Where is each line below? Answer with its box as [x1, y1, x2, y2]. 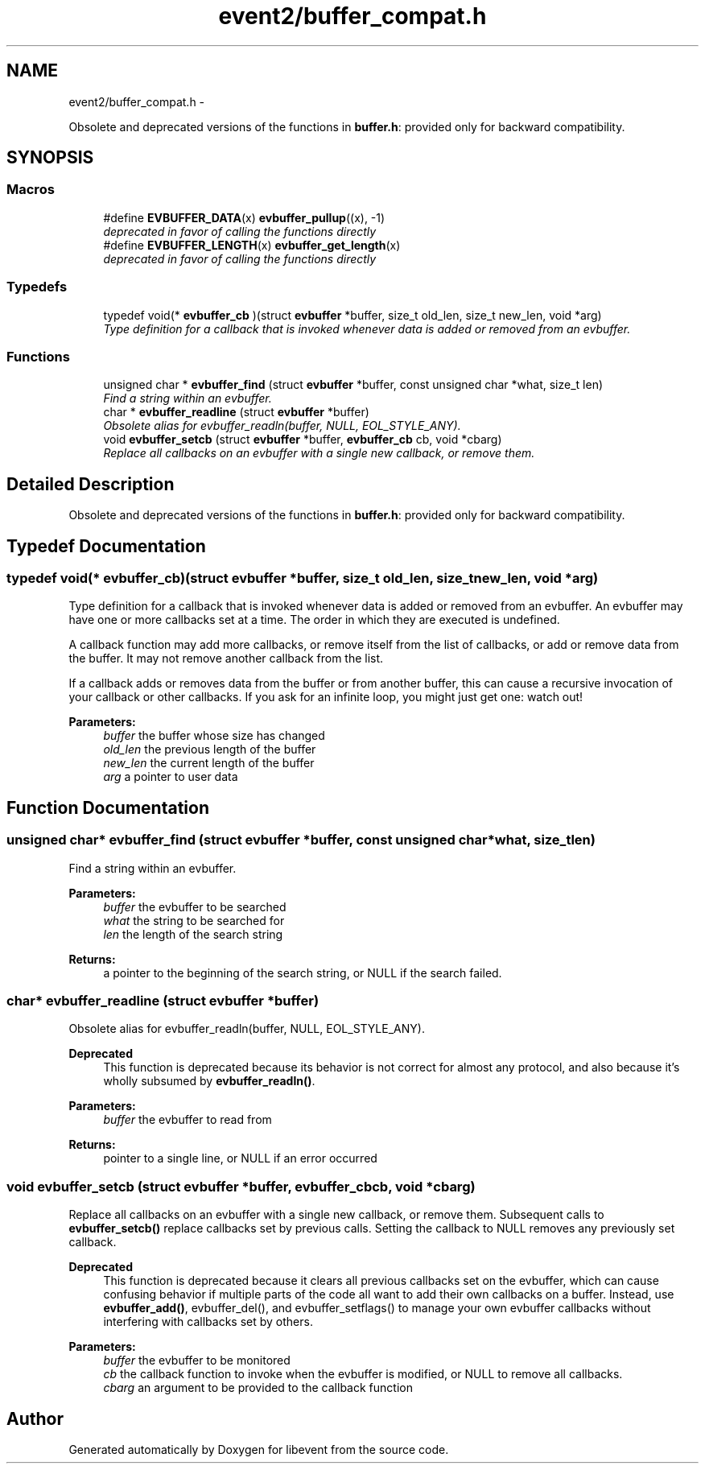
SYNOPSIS [6, 147, 94, 168]
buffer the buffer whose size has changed [103, 729, 325, 743]
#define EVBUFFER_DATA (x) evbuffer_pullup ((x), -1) [103, 210, 385, 225]
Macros [6, 181, 55, 198]
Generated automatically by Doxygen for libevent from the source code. [68, 1442, 449, 1456]
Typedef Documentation [6, 535, 206, 556]
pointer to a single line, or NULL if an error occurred [103, 1151, 377, 1166]
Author [6, 1408, 64, 1429]
